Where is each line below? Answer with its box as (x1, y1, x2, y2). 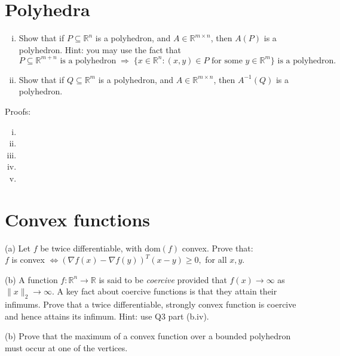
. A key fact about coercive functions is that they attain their (51, 285, 277, 297)
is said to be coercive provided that (99, 273, 227, 286)
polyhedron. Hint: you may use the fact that (19, 43, 181, 56)
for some (212, 56, 243, 65)
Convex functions (5, 207, 151, 231)
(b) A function (5, 273, 58, 286)
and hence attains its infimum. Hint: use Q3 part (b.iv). (5, 309, 209, 322)
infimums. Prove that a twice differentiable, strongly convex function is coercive (5, 298, 296, 311)
